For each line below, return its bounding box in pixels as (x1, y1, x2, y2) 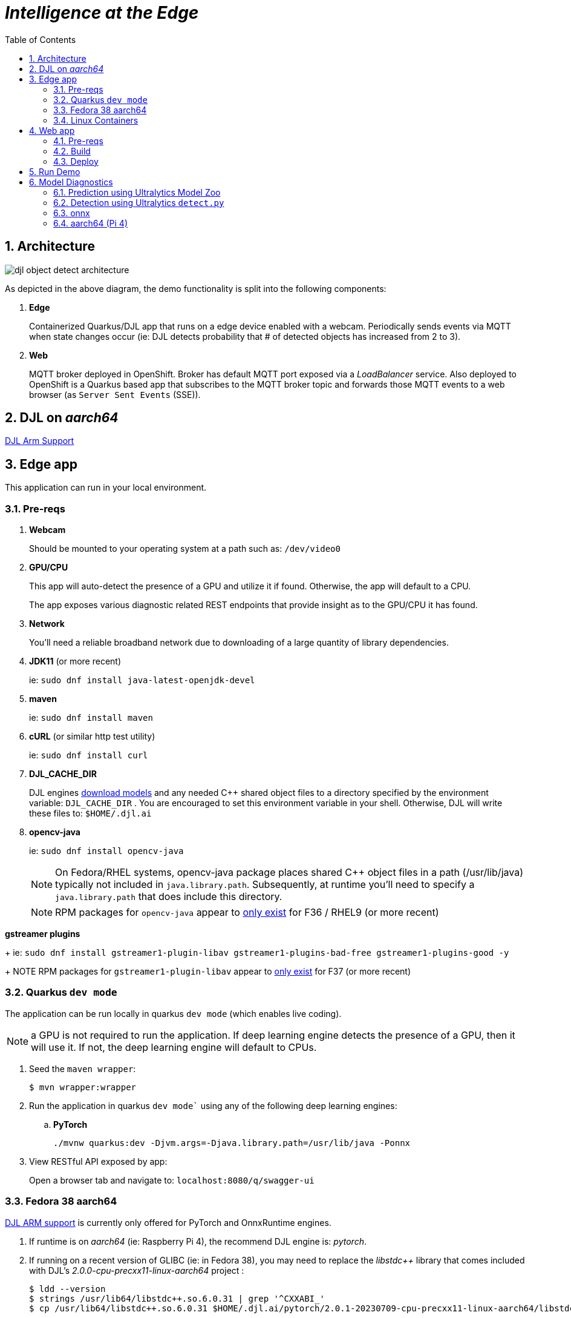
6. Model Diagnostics (29, 176, 113, 187)
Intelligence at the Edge (5, 2, 199, 23)
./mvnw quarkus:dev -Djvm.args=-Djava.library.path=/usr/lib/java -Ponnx (53, 1138, 411, 1148)
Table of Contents (5, 34, 76, 45)
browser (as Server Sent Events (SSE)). (29, 389, 201, 400)
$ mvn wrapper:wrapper (29, 1082, 137, 1092)
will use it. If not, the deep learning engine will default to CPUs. (31, 1041, 317, 1053)
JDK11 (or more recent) (29, 656, 122, 667)
